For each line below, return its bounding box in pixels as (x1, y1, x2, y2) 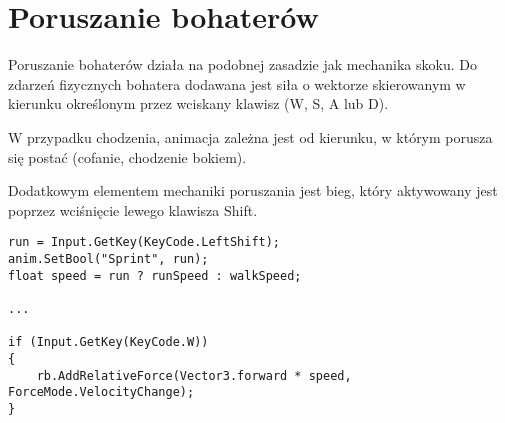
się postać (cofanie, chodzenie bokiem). (8, 146, 247, 167)
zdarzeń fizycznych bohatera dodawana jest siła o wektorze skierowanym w (8, 73, 466, 94)
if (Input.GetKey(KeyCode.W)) (8, 335, 209, 350)
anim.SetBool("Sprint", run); (8, 251, 209, 266)
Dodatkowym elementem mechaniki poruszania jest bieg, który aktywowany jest (8, 180, 498, 201)
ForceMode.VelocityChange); (8, 385, 195, 400)
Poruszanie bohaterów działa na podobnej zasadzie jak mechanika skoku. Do (8, 54, 477, 75)
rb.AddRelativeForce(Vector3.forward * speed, (36, 368, 352, 383)
